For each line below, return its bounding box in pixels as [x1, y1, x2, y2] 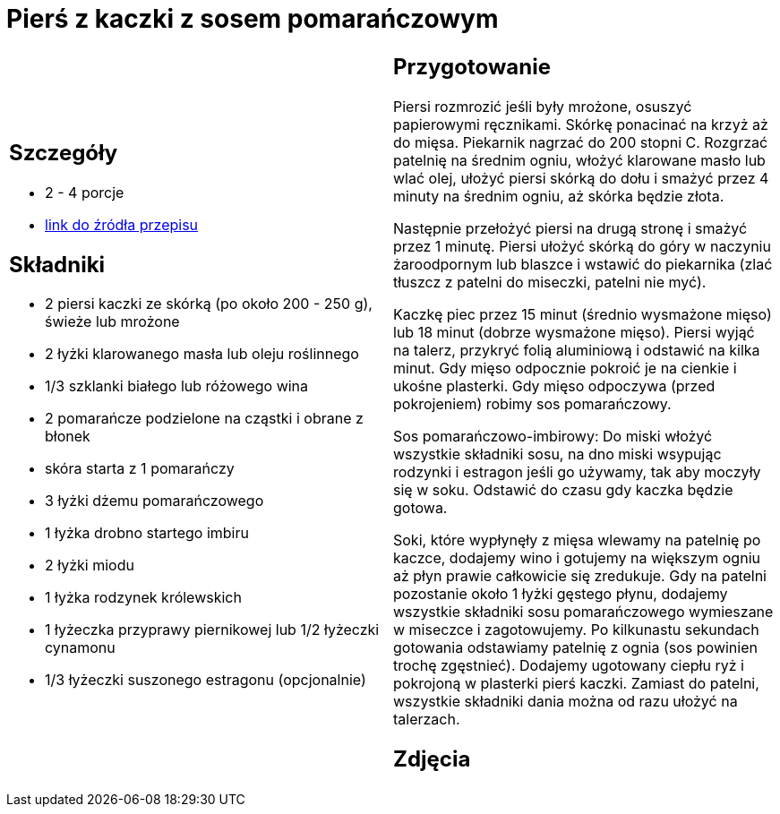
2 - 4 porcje [45, 183, 124, 201]
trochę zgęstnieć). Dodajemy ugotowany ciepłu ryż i [393, 655, 744, 674]
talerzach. [393, 709, 460, 728]
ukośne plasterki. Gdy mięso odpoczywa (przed [393, 376, 716, 395]
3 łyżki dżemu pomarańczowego [45, 492, 264, 510]
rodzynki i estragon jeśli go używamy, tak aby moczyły [393, 462, 761, 481]
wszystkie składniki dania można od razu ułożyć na [393, 691, 738, 710]
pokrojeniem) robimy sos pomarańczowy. [393, 394, 672, 413]
